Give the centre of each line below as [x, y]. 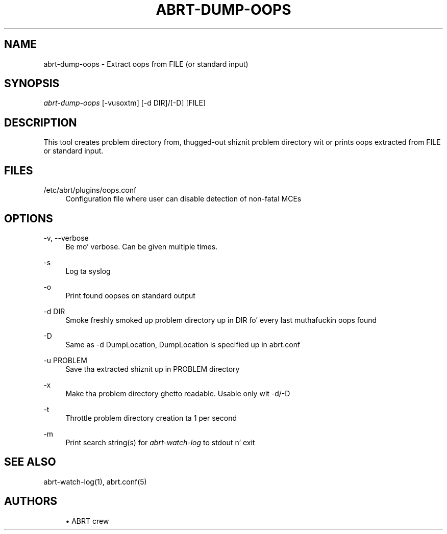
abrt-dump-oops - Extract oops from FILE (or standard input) [146, 64]
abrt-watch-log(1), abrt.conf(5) [95, 481]
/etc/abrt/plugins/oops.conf [90, 190]
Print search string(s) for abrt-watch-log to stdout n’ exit [160, 442]
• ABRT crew [87, 521]
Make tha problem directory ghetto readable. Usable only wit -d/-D [178, 393]
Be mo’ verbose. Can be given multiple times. [142, 246]
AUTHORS [31, 501]
